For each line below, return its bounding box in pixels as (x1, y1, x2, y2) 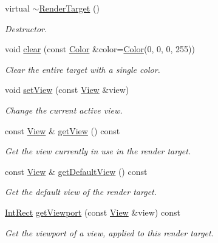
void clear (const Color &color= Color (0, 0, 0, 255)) (5, 43, 195, 55)
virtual (5, 2, 30, 14)
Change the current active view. (5, 103, 123, 116)
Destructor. (5, 22, 47, 35)
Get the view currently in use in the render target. (5, 145, 191, 157)
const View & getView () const (5, 124, 120, 137)
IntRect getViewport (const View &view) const (5, 205, 180, 218)
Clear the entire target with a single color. (5, 63, 160, 75)
